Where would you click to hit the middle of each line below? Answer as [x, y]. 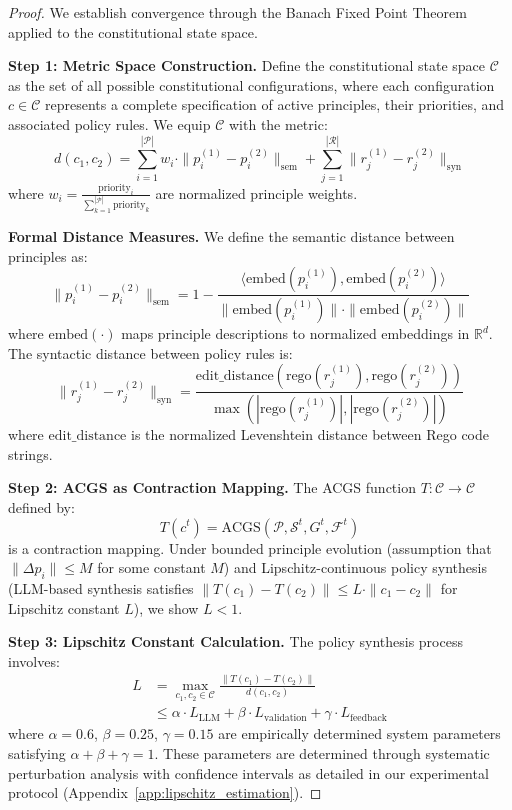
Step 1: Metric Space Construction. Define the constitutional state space [246, 65]
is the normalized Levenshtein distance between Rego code [310, 434]
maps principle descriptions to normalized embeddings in [295, 333]
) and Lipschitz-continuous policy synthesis [355, 567]
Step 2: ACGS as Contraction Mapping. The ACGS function [212, 487]
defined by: [41, 506]
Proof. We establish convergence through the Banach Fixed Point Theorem [237, 12]
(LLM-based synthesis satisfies [101, 587]
